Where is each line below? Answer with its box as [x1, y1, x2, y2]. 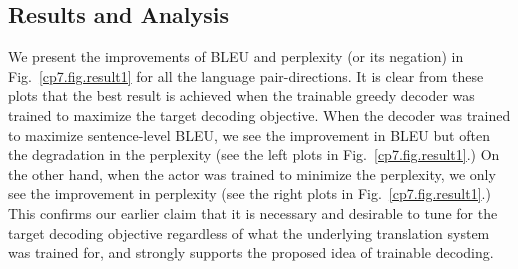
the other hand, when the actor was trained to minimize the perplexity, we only [8, 163, 496, 184]
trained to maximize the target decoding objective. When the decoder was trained [8, 104, 511, 125]
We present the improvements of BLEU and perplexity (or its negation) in [8, 46, 464, 67]
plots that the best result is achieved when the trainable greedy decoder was [8, 85, 475, 106]
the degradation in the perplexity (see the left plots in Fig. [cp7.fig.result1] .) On [8, 144, 500, 165]
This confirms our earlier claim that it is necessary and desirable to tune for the [8, 202, 498, 223]
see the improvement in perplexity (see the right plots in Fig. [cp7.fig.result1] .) [8, 183, 491, 204]
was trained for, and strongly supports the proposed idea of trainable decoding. [8, 242, 494, 263]
